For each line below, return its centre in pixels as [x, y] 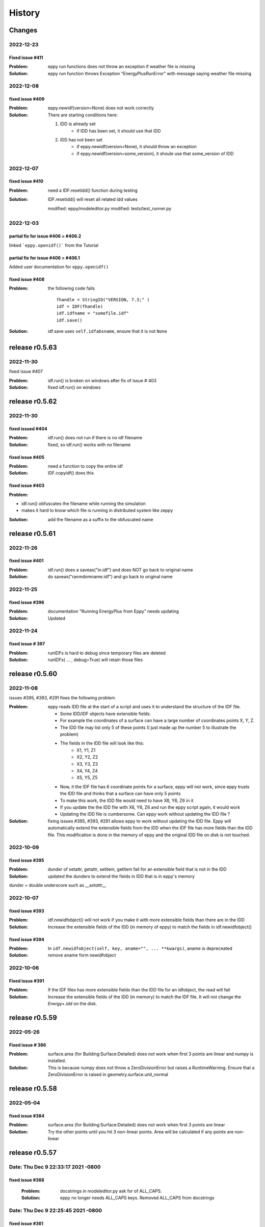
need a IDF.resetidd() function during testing [93, 190]
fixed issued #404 [28, 428]
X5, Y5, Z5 [87, 777]
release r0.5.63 [33, 348]
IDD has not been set [81, 140]
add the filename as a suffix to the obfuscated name [101, 519]
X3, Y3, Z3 [87, 764]
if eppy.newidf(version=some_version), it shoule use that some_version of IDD [155, 153]
